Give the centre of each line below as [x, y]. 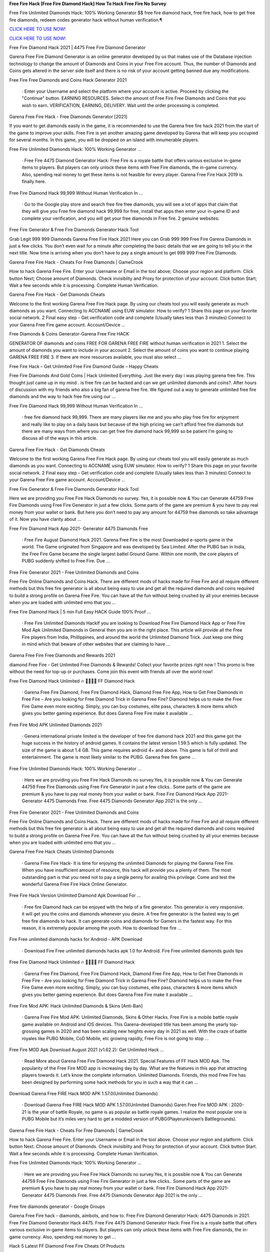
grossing [31, 1031]
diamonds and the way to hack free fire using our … [62, 397]
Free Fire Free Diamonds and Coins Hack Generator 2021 [68, 80]
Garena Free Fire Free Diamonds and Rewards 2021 [62, 656]
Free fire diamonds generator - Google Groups [57, 1206]
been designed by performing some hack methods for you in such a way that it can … [110, 1082]
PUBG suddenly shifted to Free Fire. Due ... [66, 561]
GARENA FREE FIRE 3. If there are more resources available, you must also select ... [95, 357]
